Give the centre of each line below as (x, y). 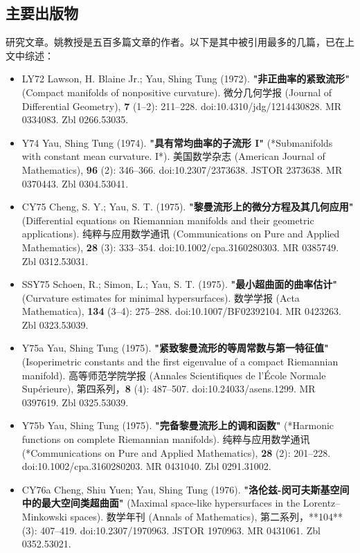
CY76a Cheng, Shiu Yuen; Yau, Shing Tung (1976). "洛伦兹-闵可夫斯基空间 (186, 489)
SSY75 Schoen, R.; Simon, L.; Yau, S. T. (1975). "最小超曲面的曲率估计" (180, 284)
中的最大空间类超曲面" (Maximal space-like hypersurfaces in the (161, 503)
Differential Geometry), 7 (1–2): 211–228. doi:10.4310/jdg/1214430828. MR (182, 106)
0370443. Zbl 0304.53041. (75, 183)
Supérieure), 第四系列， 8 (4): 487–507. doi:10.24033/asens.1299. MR (169, 389)
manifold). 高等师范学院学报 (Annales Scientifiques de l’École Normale (174, 375)
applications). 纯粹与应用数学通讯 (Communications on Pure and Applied (181, 234)
